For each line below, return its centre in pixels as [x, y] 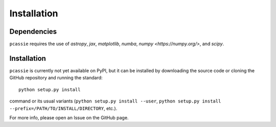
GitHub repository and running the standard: [56, 78]
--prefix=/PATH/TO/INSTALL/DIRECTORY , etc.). [63, 108]
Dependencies [33, 31]
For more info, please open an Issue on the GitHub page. [69, 117]
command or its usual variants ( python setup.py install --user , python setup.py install [115, 101]
